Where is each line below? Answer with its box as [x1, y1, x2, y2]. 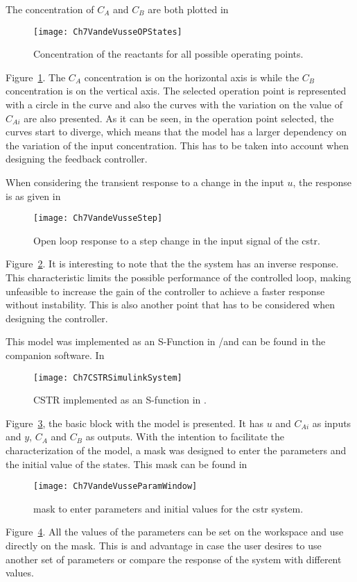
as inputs [312, 415, 351, 430]
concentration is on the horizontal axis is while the [84, 69, 299, 84]
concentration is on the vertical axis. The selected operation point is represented [6, 83, 347, 98]
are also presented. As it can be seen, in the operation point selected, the [24, 110, 334, 125]
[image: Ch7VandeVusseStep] [33, 213, 163, 224]
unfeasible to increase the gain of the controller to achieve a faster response [6, 283, 325, 298]
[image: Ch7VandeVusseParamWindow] [33, 481, 198, 492]
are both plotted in [148, 2, 229, 16]
